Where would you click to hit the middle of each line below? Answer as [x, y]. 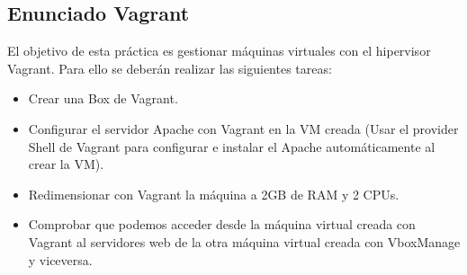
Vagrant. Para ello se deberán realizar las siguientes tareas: [170, 68]
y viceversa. [60, 259]
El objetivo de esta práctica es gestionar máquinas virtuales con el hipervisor [219, 51]
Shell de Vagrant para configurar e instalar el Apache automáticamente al [232, 146]
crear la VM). [66, 164]
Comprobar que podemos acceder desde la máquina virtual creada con [222, 224]
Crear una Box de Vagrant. [103, 98]
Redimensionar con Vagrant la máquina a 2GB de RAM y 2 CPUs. [214, 194]
